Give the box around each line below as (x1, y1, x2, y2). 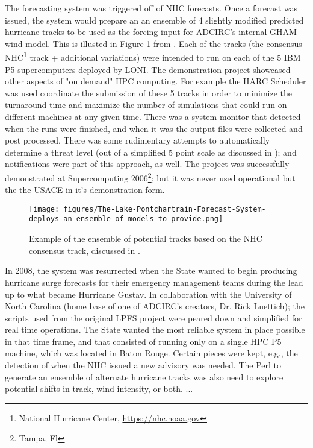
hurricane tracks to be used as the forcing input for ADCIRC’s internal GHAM (5, 25, 297, 38)
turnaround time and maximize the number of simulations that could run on (5, 98, 287, 111)
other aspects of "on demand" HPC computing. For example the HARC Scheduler (5, 75, 306, 87)
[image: (29, 204, 60, 213)
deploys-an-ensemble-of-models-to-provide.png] (29, 215, 223, 224)
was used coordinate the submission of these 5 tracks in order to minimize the (5, 86, 293, 99)
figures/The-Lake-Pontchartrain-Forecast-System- (63, 204, 266, 213)
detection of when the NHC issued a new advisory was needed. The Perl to (5, 359, 282, 371)
